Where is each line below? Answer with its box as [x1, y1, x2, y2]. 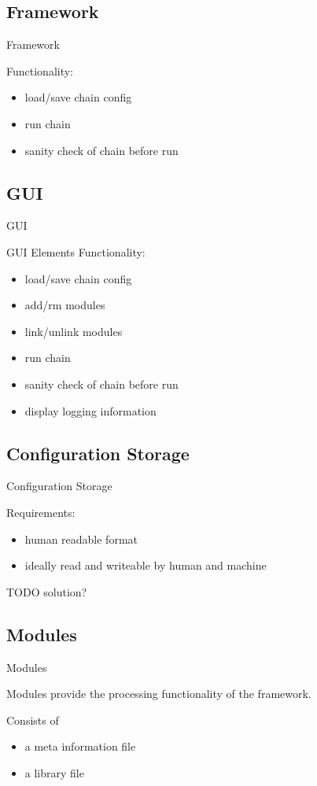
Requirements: [6, 504, 76, 520]
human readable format [24, 530, 138, 547]
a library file [24, 764, 84, 780]
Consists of [6, 711, 59, 728]
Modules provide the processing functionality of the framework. [6, 685, 311, 702]
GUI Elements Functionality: [6, 243, 146, 260]
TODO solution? [6, 583, 87, 600]
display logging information [24, 402, 157, 419]
